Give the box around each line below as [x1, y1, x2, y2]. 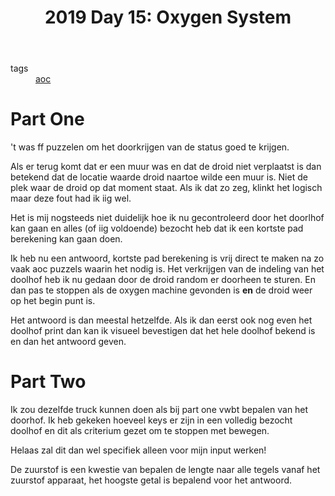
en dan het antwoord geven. [10, 336, 127, 348]
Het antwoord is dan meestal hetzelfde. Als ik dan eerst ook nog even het [10, 314, 313, 326]
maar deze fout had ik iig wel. [10, 192, 132, 205]
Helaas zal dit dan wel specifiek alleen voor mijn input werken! [10, 444, 267, 456]
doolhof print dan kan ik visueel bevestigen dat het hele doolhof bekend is [10, 325, 316, 337]
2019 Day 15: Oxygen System [44, 6, 292, 29]
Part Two [10, 371, 87, 393]
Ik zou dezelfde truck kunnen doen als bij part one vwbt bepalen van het [10, 404, 309, 416]
